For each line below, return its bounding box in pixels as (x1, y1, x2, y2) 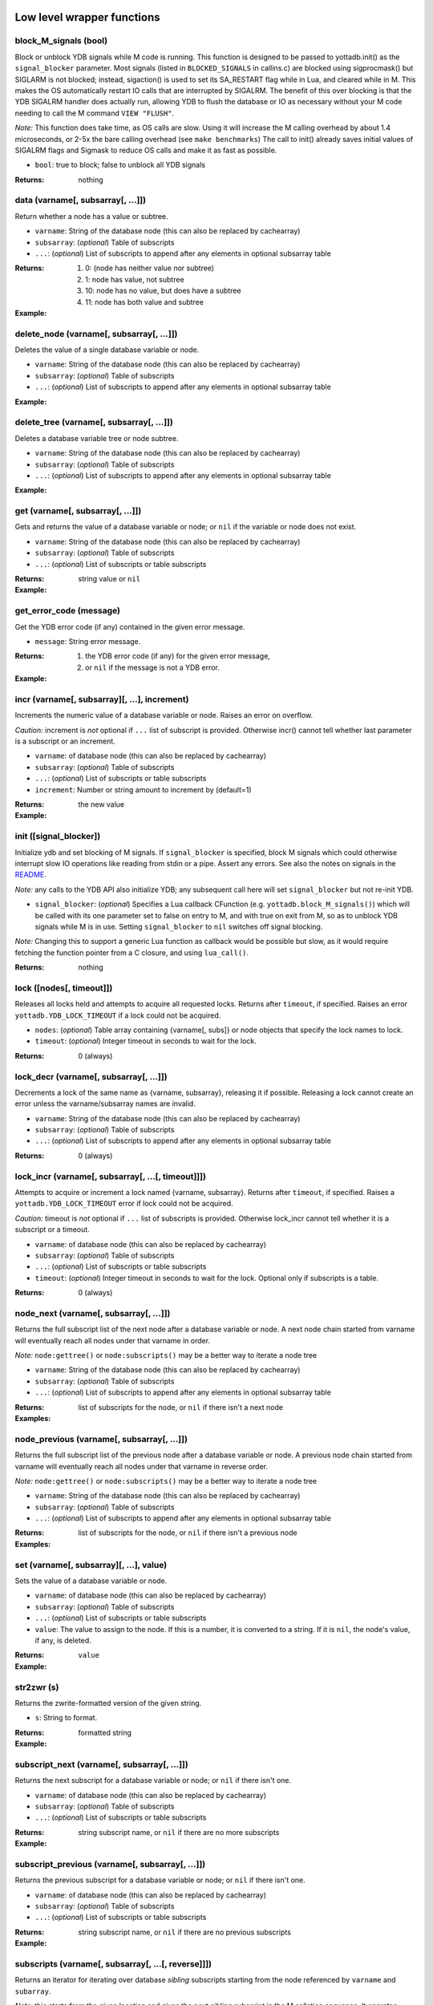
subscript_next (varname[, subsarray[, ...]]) (14, 1759, 188, 1770)
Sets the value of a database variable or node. (14, 1576, 168, 1586)
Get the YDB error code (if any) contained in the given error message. (14, 622, 245, 631)
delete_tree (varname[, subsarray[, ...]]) (14, 417, 174, 428)
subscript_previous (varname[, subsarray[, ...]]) (14, 1858, 206, 1869)
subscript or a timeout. (14, 1225, 90, 1234)
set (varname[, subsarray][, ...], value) (14, 1559, 168, 1570)
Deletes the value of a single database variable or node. (14, 345, 200, 354)
